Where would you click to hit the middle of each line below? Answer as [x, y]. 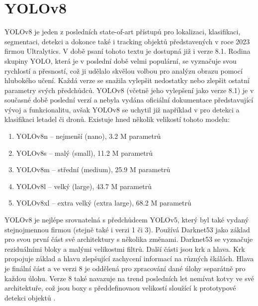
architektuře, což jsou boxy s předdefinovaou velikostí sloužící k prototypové [120, 288]
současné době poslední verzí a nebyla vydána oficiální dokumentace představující [129, 100]
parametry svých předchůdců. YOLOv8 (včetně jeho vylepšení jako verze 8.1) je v [129, 90]
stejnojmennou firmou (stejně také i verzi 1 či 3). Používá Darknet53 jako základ [127, 229]
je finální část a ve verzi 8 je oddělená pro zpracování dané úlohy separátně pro [125, 268]
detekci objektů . [30, 297]
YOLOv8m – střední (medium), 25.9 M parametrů [93, 169]
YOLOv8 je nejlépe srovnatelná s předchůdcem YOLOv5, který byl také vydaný [127, 220]
